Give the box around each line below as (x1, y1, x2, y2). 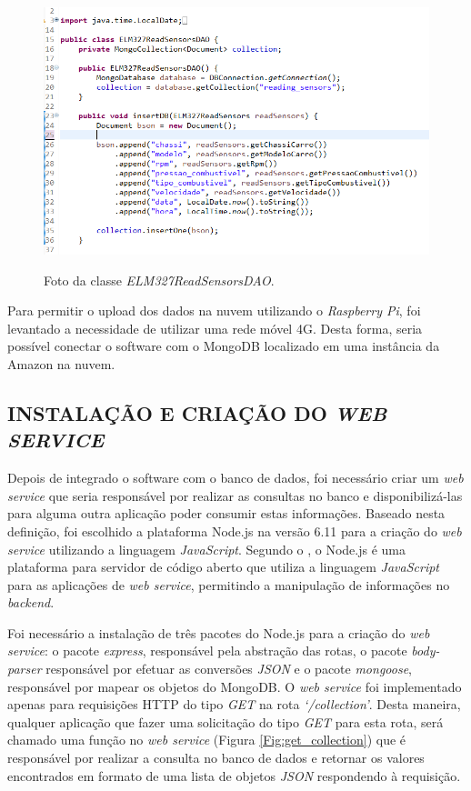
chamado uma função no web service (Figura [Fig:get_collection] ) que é (7, 730, 406, 749)
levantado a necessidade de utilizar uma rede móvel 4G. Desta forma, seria (7, 318, 423, 337)
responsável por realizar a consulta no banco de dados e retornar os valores (7, 748, 425, 767)
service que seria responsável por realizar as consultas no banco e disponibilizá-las (7, 486, 463, 505)
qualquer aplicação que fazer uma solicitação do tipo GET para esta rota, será (7, 712, 444, 731)
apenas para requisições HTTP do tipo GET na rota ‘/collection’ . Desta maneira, (7, 695, 461, 714)
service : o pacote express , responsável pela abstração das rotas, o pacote (7, 641, 407, 660)
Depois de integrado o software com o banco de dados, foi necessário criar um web (7, 468, 464, 487)
